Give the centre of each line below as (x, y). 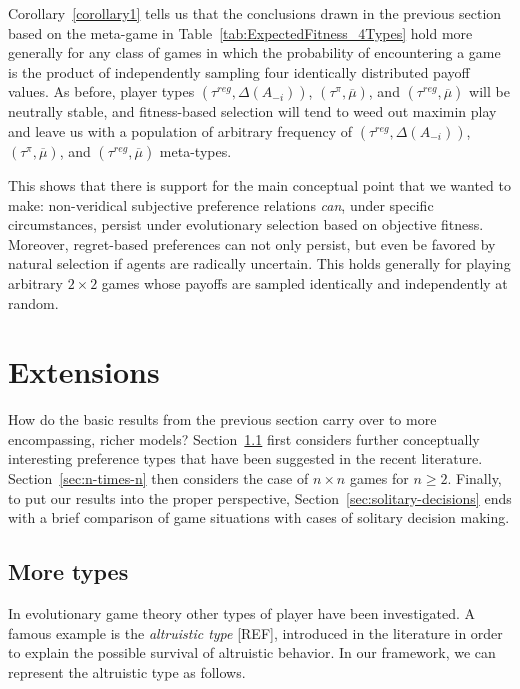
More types (68, 571)
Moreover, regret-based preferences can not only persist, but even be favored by (252, 243)
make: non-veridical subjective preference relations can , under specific (221, 204)
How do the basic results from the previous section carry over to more (222, 419)
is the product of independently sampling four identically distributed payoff (239, 71)
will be (489, 91)
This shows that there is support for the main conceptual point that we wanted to (259, 184)
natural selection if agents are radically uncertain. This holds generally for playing (259, 263)
